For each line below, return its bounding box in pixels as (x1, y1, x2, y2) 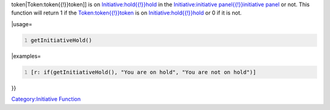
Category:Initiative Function (11, 95, 81, 103)
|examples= (11, 52, 42, 60)
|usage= (11, 20, 33, 27)
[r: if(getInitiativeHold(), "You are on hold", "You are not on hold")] (31, 69, 257, 75)
